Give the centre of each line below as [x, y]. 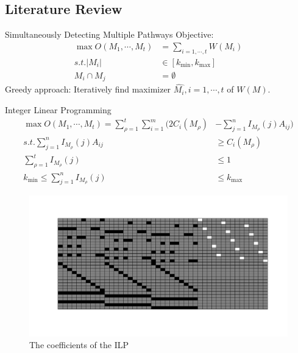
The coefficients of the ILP [79, 345]
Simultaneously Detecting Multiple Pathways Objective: [109, 34]
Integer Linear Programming [58, 109]
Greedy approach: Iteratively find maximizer [88, 89]
